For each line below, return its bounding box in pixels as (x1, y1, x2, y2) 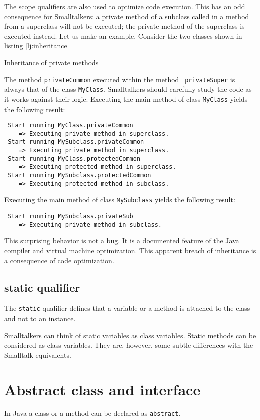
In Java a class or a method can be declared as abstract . (4, 408, 181, 418)
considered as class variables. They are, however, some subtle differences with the (4, 340, 253, 350)
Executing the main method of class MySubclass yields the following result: (4, 194, 235, 205)
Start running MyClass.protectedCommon (8, 155, 141, 162)
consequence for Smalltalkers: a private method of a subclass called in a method (4, 11, 249, 21)
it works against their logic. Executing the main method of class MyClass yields (4, 93, 248, 104)
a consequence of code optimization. (4, 255, 114, 265)
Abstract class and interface (4, 379, 201, 399)
